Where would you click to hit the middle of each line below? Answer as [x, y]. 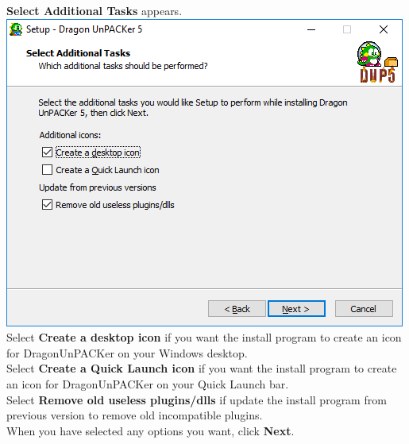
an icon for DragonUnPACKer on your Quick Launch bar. [148, 383]
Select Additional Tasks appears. [95, 10]
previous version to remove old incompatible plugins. [135, 415]
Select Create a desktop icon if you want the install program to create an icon [204, 337]
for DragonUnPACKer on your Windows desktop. [127, 352]
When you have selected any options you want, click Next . [150, 430]
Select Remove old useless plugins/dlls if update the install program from [197, 399]
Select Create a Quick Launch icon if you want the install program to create [202, 368]
